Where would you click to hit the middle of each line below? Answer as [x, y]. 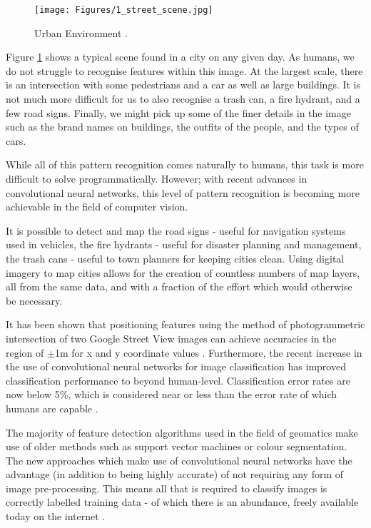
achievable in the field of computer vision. [97, 207]
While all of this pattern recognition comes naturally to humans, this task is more [185, 164]
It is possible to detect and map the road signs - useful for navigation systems [176, 230]
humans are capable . [52, 408]
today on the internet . [56, 516]
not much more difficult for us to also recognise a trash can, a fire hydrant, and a [183, 99]
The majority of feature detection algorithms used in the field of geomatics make [182, 432]
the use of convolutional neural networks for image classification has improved [176, 366]
